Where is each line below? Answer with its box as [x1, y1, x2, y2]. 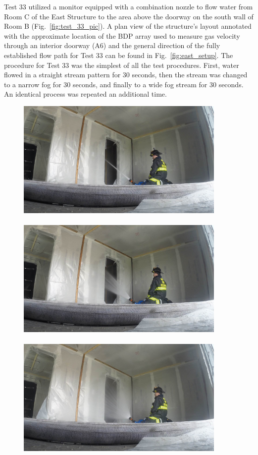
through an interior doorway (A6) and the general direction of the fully [4, 40, 220, 51]
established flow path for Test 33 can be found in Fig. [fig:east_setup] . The [4, 50, 233, 60]
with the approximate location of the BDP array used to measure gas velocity [4, 30, 240, 41]
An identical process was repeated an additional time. [4, 89, 167, 99]
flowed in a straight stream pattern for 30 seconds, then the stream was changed [4, 69, 248, 80]
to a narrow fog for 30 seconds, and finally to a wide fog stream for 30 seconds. [4, 79, 244, 89]
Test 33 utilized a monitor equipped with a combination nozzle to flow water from [4, 1, 253, 11]
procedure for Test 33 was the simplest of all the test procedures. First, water [4, 59, 239, 70]
